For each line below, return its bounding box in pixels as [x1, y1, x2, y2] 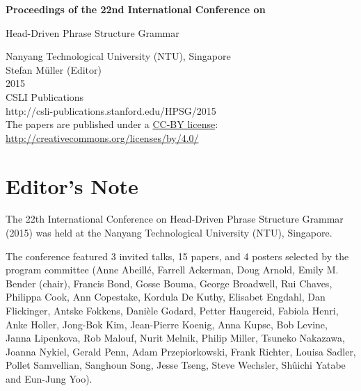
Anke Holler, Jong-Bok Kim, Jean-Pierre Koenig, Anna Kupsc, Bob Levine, [6, 317, 328, 331]
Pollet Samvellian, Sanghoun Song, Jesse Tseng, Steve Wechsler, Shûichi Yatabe [6, 358, 346, 372]
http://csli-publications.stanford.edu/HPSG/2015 [6, 103, 216, 118]
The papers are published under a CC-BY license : [6, 117, 218, 131]
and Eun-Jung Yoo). [6, 372, 93, 385]
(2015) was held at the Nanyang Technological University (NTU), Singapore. [6, 225, 332, 240]
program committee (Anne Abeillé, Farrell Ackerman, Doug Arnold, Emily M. [6, 262, 339, 277]
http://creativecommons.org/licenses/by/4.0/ [6, 130, 199, 145]
